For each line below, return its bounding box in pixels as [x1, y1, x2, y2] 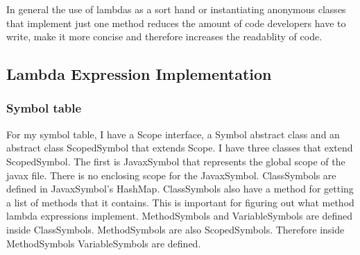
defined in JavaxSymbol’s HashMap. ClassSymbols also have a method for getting [6, 181, 354, 196]
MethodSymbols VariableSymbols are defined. [6, 236, 201, 250]
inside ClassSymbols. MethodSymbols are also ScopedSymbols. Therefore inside [6, 222, 345, 236]
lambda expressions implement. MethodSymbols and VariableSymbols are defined [6, 208, 353, 223]
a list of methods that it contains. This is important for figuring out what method [6, 195, 354, 209]
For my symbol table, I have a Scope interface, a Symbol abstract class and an [6, 126, 340, 141]
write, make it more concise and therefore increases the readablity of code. [6, 29, 323, 44]
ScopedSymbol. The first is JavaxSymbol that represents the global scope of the [6, 154, 345, 168]
